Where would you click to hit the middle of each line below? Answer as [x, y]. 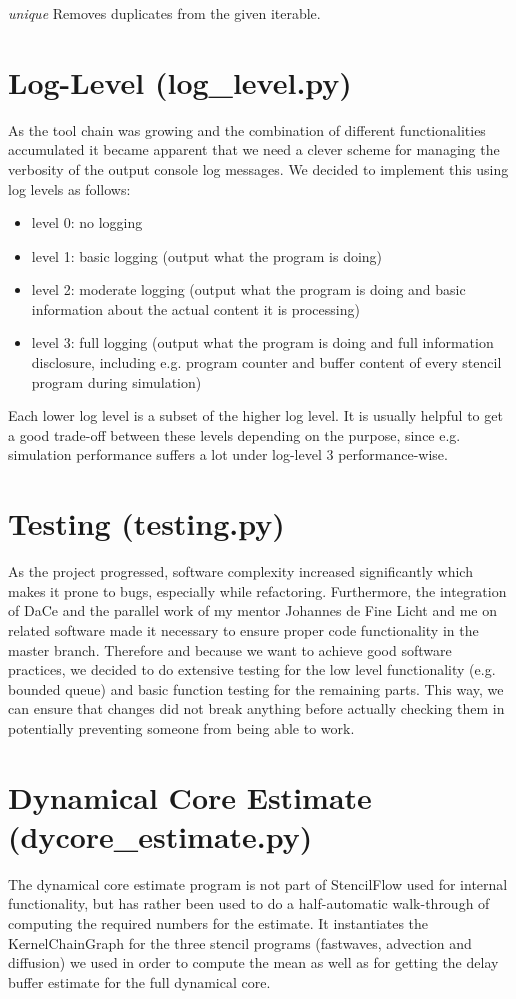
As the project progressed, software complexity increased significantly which [240, 571]
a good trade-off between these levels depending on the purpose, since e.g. [234, 434]
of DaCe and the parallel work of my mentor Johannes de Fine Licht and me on [253, 610]
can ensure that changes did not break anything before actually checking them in [256, 708]
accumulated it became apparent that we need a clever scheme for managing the [254, 149]
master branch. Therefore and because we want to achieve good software [230, 649]
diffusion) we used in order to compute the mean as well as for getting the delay [253, 962]
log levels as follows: [69, 188]
